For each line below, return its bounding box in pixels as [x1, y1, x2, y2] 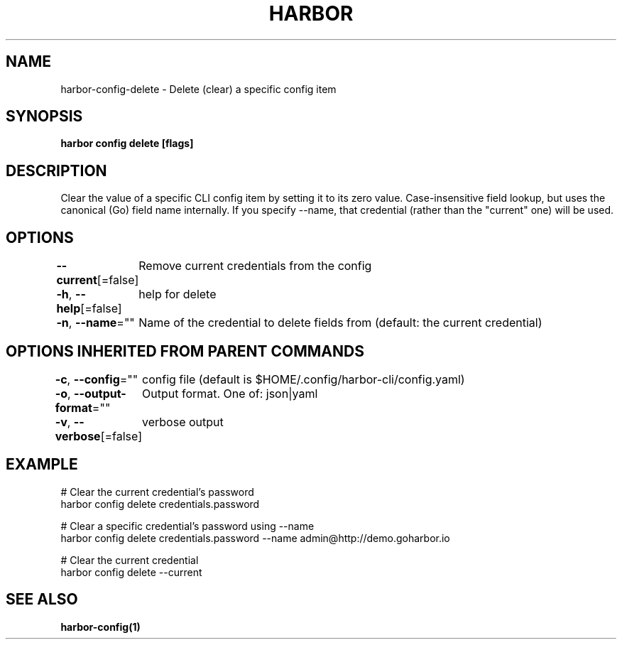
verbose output [142, 414, 224, 429]
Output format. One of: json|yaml [142, 386, 318, 401]
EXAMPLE [6, 455, 78, 474]
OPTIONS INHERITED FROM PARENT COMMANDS [6, 342, 364, 360]
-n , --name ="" [56, 315, 135, 330]
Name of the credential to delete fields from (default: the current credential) [138, 315, 542, 330]
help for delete [138, 287, 217, 302]
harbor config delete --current [60, 565, 202, 578]
